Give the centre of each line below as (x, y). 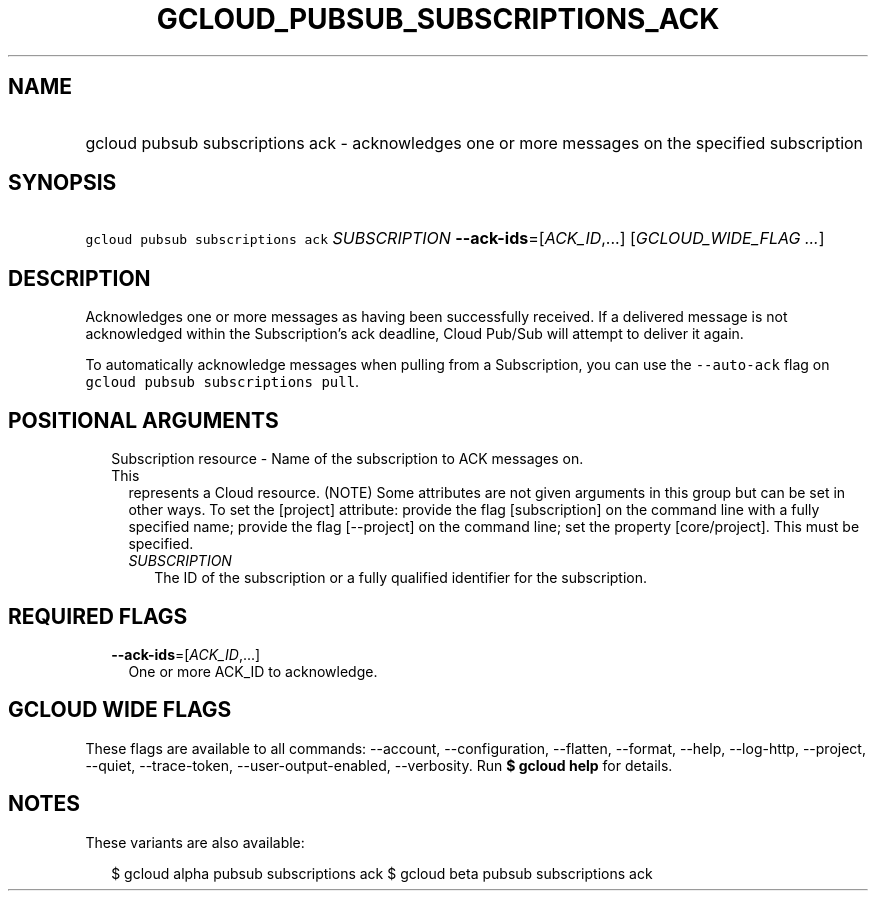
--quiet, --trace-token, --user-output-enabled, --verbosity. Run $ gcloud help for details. (379, 765)
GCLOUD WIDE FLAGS (120, 710)
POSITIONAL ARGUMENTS (143, 420)
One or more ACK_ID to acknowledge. (253, 671)
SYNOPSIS (62, 183)
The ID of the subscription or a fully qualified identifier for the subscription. (401, 578)
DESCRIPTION (79, 278)
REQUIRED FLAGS (98, 616)
